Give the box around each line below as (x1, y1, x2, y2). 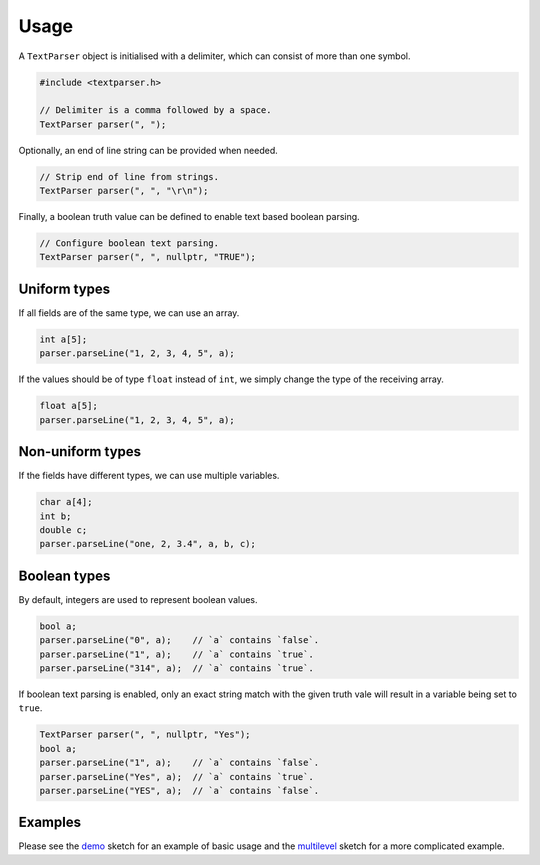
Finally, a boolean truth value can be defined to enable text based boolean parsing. (18, 211, 360, 223)
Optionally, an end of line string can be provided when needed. (18, 144, 279, 156)
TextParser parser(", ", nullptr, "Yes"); (39, 729, 251, 740)
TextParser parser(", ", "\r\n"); (39, 185, 209, 197)
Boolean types (18, 567, 111, 584)
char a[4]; (39, 496, 93, 508)
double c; (39, 524, 88, 535)
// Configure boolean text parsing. (39, 238, 220, 249)
